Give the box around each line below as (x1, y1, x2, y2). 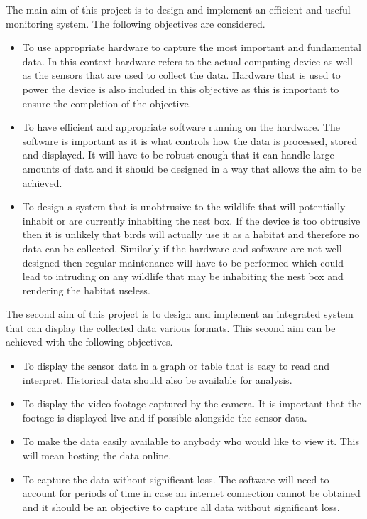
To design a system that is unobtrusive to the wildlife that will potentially (22, 199, 346, 214)
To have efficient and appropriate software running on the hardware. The (22, 119, 340, 134)
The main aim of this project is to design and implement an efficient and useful (6, 2, 351, 16)
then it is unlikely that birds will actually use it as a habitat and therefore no (22, 227, 360, 242)
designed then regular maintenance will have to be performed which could (22, 255, 344, 269)
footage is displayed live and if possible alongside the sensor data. (22, 410, 307, 424)
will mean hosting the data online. (22, 448, 172, 463)
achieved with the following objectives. (6, 334, 173, 349)
